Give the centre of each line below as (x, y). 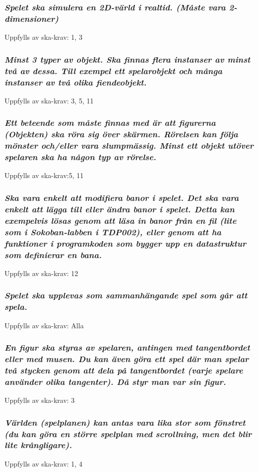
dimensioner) (32, 18)
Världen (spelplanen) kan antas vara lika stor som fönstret (125, 422)
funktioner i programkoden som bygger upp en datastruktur (126, 243)
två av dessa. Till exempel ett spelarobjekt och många (113, 70)
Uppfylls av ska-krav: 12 (41, 273)
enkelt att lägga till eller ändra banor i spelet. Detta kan (120, 209)
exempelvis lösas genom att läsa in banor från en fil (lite (121, 220)
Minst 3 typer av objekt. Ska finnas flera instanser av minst (128, 59)
